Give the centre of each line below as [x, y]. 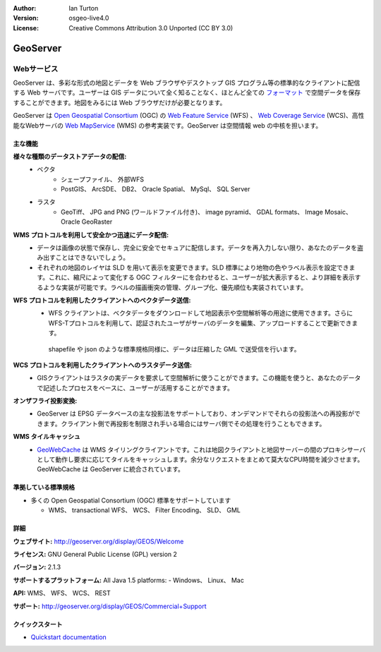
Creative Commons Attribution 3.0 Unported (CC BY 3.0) [151, 28]
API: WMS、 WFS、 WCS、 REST [62, 593]
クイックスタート [38, 624]
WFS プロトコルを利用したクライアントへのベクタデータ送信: [102, 300]
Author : [25, 8]
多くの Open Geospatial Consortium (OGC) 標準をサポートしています [131, 500]
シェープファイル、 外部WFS [103, 179]
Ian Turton [84, 8]
